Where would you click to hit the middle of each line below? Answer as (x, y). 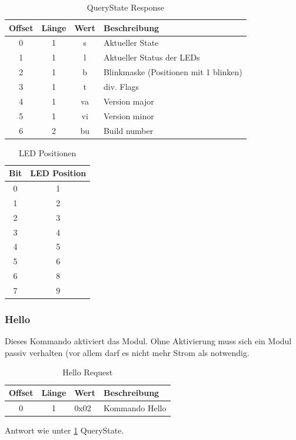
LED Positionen (48, 152)
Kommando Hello (135, 407)
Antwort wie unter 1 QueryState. (64, 430)
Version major (129, 101)
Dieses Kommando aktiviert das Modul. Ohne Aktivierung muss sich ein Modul (148, 341)
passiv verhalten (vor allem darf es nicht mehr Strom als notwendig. (127, 352)
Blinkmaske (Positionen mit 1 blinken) (173, 72)
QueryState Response (125, 7)
